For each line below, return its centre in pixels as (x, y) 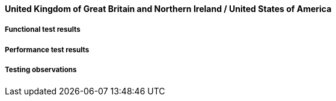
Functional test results (43, 30)
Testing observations (41, 70)
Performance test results (47, 50)
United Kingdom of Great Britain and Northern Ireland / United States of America (168, 9)
